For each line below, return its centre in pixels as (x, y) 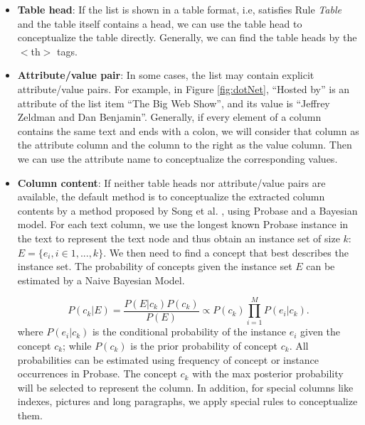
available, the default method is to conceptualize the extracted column (171, 197)
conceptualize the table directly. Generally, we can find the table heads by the (187, 37)
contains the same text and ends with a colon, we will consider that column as (188, 130)
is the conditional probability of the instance (189, 332)
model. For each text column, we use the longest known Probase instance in (183, 224)
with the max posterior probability (268, 373)
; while (77, 345)
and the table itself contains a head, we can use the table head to (160, 23)
